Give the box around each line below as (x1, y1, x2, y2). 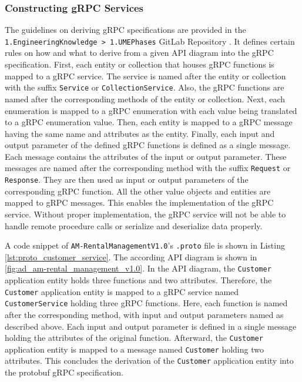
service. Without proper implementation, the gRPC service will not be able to (5, 207, 286, 220)
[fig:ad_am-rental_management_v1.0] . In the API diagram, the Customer (5, 262, 271, 274)
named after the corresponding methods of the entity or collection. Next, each (5, 92, 286, 105)
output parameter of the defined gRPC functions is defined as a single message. (5, 139, 291, 151)
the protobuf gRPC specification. (5, 366, 123, 378)
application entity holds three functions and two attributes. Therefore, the (5, 274, 272, 286)
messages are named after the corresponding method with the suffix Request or (5, 162, 291, 174)
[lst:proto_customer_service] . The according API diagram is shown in (5, 250, 257, 263)
